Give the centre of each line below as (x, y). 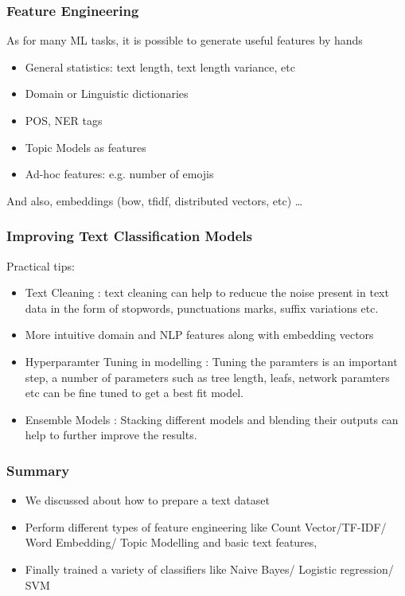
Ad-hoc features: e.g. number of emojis (119, 174)
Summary (38, 470)
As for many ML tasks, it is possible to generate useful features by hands (185, 40)
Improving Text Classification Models (129, 236)
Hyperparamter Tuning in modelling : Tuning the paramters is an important (211, 361)
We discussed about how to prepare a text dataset (147, 500)
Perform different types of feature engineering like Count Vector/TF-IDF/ (206, 526)
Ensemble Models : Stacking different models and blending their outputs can (212, 419)
